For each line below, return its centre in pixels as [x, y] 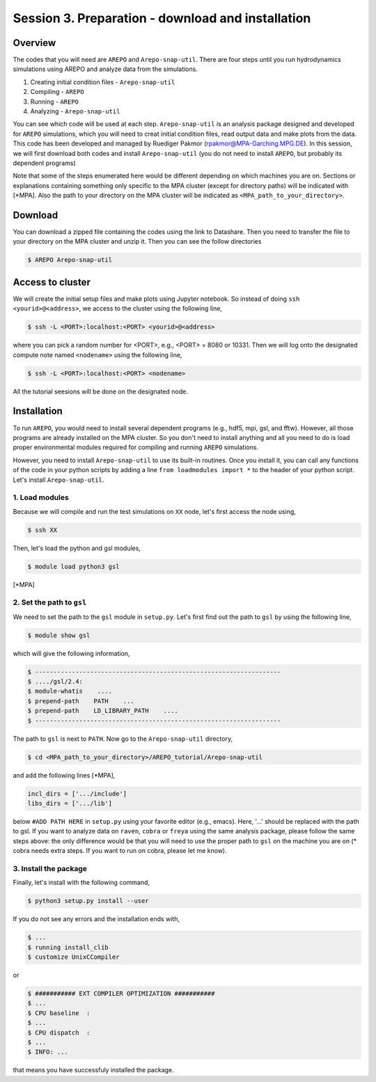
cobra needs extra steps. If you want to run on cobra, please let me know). [120, 851]
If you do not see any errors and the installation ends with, [96, 919]
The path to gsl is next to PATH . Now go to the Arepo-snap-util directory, [123, 739]
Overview [34, 43]
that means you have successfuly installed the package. [93, 1070]
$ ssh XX [42, 530]
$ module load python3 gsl [73, 566]
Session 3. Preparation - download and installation [162, 18]
